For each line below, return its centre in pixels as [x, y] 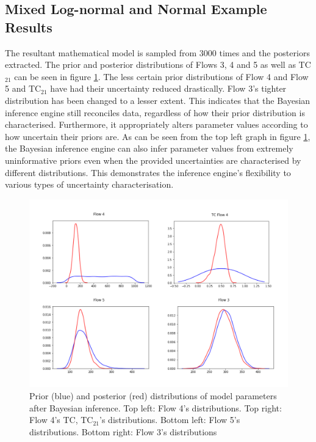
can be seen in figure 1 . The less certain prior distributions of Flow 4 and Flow [161, 76]
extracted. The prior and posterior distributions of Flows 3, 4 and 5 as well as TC [158, 64]
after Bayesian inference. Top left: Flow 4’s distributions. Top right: [156, 407]
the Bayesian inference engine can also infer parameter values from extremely [149, 148]
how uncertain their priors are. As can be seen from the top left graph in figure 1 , [158, 136]
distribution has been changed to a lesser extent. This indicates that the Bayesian [158, 100]
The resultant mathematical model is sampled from [101, 52]
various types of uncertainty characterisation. [89, 184]
